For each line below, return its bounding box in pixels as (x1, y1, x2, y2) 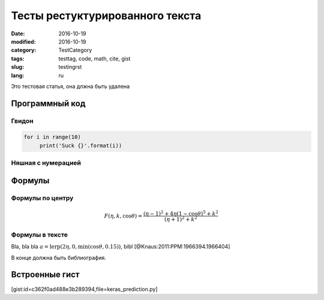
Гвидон (11, 117, 34, 125)
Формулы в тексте (11, 231, 68, 239)
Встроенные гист (11, 269, 80, 280)
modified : (11, 38, 36, 45)
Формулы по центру (11, 193, 74, 202)
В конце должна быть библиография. (11, 254, 106, 261)
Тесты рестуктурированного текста (11, 9, 202, 22)
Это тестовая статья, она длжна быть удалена (11, 83, 130, 90)
